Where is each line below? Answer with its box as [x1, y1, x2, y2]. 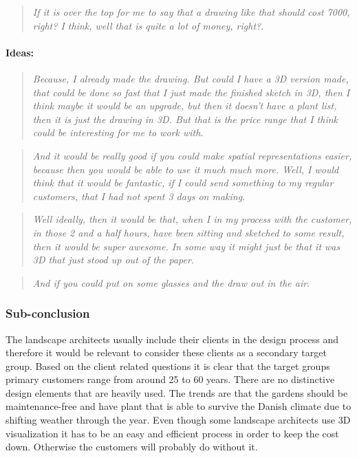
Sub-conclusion [6, 305, 90, 322]
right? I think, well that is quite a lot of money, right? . [32, 18, 264, 32]
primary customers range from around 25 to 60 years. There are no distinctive [6, 372, 335, 386]
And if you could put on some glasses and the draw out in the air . [32, 275, 310, 290]
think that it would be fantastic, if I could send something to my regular [32, 175, 334, 190]
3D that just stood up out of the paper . [32, 252, 194, 267]
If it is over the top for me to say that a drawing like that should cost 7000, [32, 5, 350, 19]
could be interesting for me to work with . [32, 125, 204, 140]
